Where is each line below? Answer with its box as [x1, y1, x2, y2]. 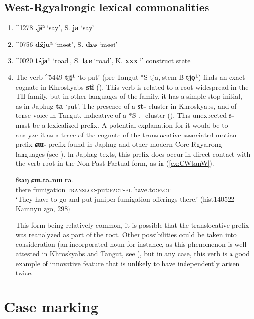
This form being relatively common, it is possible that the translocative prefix [15, 220, 249, 230]
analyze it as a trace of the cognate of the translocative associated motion [15, 129, 237, 139]
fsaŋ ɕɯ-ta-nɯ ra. [15, 174, 74, 184]
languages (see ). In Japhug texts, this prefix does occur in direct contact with [15, 148, 251, 159]
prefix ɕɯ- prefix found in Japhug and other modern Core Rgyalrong [15, 139, 222, 149]
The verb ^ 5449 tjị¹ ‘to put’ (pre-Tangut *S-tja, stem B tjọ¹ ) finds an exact [15, 71, 245, 82]
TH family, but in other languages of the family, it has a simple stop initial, [15, 91, 242, 101]
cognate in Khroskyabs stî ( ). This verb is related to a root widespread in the [15, 81, 249, 91]
